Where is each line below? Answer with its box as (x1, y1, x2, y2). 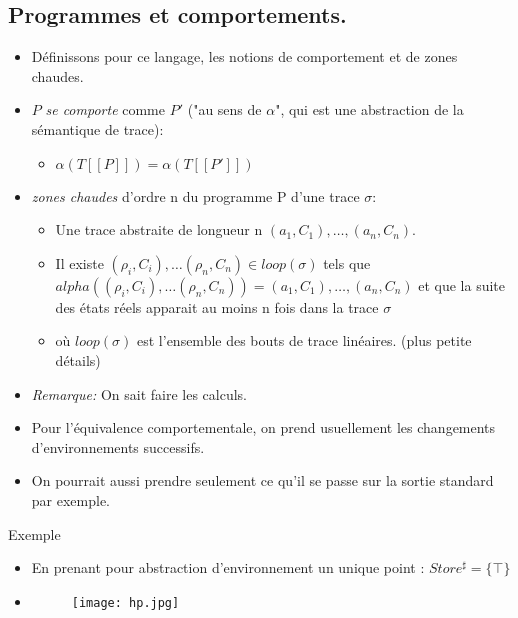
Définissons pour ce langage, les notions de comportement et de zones (31, 46, 458, 67)
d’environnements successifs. (31, 436, 205, 457)
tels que (323, 252, 371, 273)
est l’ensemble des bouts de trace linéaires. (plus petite (137, 330, 472, 351)
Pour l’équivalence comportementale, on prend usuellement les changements (31, 417, 496, 438)
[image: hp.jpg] (71, 595, 180, 610)
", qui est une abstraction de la (275, 99, 464, 120)
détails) (55, 349, 101, 370)
